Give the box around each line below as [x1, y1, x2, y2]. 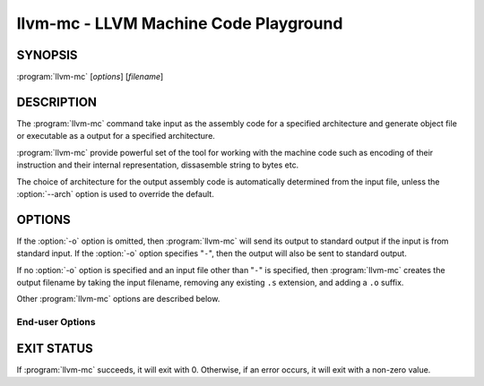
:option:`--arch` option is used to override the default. [16, 188, 214, 199]
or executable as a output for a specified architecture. [16, 131, 215, 142]
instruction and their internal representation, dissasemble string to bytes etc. [16, 159, 299, 170]
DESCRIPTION [16, 94, 98, 109]
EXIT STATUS [16, 340, 93, 356]
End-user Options [16, 316, 96, 329]
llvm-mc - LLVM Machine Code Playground [16, 13, 343, 33]
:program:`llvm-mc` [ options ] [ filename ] [16, 72, 164, 82]
